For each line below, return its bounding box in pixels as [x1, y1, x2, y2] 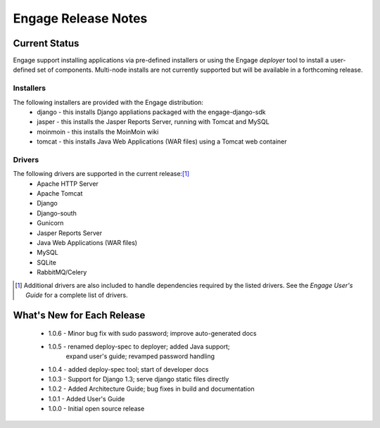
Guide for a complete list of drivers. [25, 291, 128, 299]
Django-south [37, 208, 77, 218]
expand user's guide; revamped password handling [65, 352, 215, 360]
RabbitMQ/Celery [37, 268, 87, 277]
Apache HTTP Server [37, 180, 99, 188]
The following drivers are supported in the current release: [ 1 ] [13, 170, 190, 178]
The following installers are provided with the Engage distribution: [13, 98, 204, 106]
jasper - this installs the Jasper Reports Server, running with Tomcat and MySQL [37, 118, 270, 126]
